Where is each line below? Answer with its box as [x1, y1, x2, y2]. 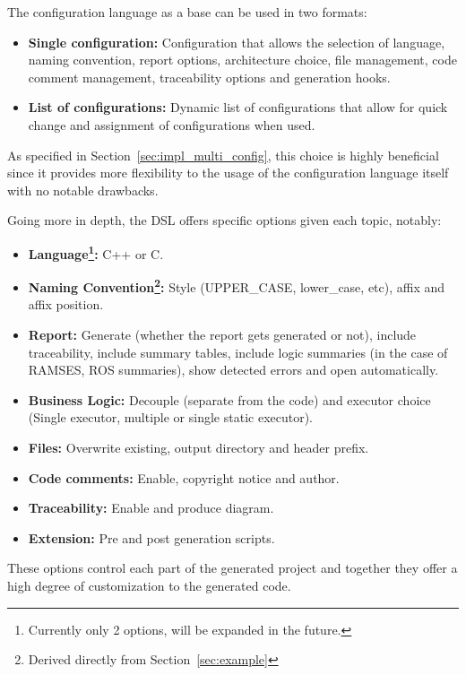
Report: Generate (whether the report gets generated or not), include [28, 325, 417, 344]
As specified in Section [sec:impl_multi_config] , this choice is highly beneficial [7, 145, 439, 164]
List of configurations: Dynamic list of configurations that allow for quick [28, 98, 448, 117]
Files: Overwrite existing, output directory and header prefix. [28, 438, 369, 456]
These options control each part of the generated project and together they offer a [7, 558, 458, 577]
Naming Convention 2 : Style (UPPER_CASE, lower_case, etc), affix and [28, 275, 445, 296]
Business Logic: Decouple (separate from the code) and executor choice [28, 390, 431, 409]
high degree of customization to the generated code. [7, 575, 291, 594]
